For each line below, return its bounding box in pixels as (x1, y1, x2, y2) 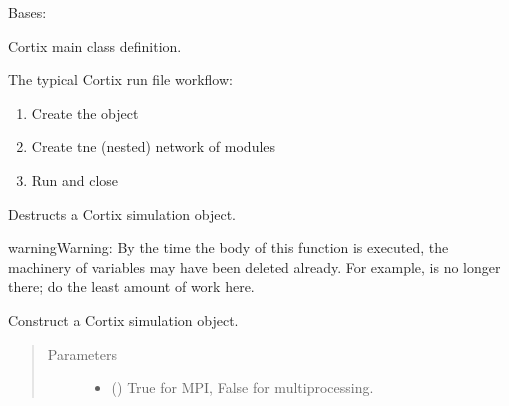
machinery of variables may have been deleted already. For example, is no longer (8, 256, 501, 277)
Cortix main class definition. (8, 35, 182, 56)
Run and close (31, 169, 119, 190)
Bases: (8, 2, 47, 22)
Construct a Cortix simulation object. (8, 309, 239, 330)
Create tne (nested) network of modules (31, 136, 276, 157)
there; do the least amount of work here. (8, 276, 255, 297)
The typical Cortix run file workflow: (8, 69, 233, 90)
